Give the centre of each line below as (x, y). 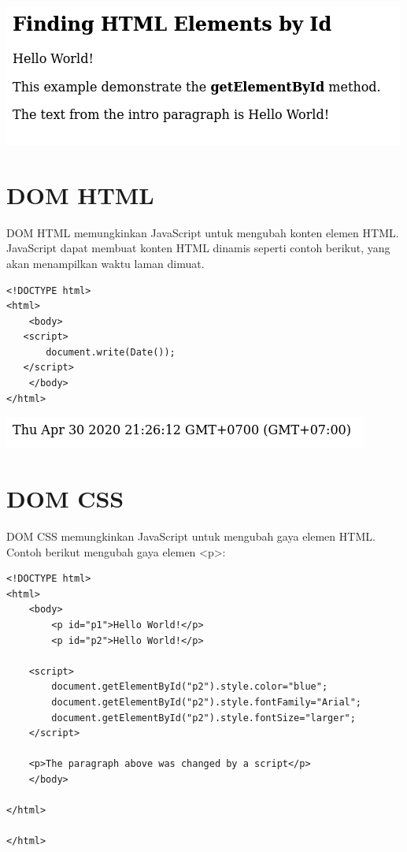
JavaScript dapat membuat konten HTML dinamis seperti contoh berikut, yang (198, 248)
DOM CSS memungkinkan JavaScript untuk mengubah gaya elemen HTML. (191, 536)
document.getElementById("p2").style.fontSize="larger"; (203, 718)
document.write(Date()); (111, 352)
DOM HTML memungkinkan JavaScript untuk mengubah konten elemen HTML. (203, 232)
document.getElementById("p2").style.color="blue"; (190, 687)
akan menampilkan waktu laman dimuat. (105, 263)
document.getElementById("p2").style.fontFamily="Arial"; (207, 702)
